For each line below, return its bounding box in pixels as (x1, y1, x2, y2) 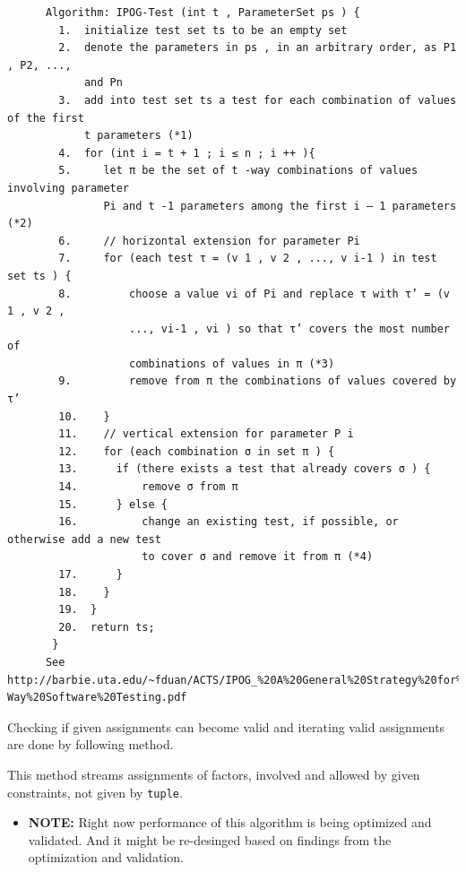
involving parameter (7, 181, 130, 194)
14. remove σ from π (58, 480, 238, 494)
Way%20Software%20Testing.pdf (7, 691, 187, 704)
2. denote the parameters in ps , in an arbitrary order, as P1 (58, 41, 457, 55)
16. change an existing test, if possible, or (58, 515, 399, 529)
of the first (7, 111, 84, 125)
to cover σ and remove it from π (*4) (142, 550, 374, 564)
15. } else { (58, 497, 168, 511)
